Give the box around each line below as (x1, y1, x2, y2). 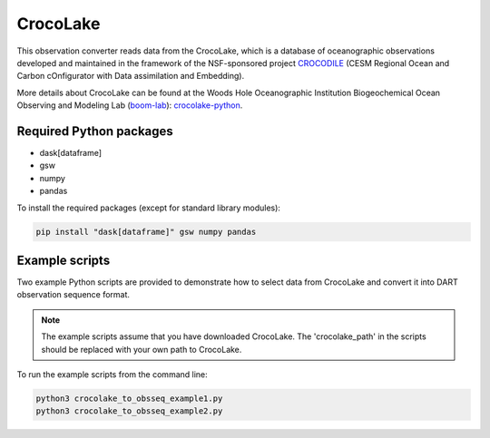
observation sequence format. (16, 289, 131, 300)
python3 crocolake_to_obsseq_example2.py (35, 406, 223, 416)
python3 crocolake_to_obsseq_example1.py (35, 394, 223, 404)
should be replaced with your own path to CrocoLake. (41, 344, 242, 355)
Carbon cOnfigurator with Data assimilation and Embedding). (16, 71, 245, 82)
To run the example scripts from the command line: (16, 369, 208, 380)
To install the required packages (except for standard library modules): (16, 202, 281, 213)
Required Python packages (16, 123, 174, 139)
